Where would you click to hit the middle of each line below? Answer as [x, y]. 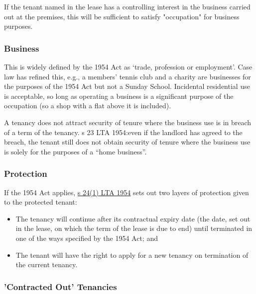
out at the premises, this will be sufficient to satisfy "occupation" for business [122, 16]
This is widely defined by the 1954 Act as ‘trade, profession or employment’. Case [128, 67]
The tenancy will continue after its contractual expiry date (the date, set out [133, 218]
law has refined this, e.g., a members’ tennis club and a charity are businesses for [128, 76]
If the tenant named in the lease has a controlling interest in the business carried [127, 6]
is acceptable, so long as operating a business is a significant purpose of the [119, 96]
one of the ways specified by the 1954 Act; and [87, 238]
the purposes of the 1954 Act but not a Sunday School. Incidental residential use [127, 86]
